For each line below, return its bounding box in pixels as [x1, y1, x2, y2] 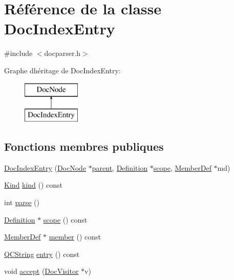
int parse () [4, 197, 39, 208]
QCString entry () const [4, 248, 80, 259]
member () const [49, 231, 101, 242]
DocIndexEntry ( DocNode [4, 162, 87, 173]
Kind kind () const [4, 179, 63, 190]
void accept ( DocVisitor [4, 266, 79, 276]
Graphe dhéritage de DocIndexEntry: [4, 65, 121, 75]
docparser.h [44, 48, 81, 58]
